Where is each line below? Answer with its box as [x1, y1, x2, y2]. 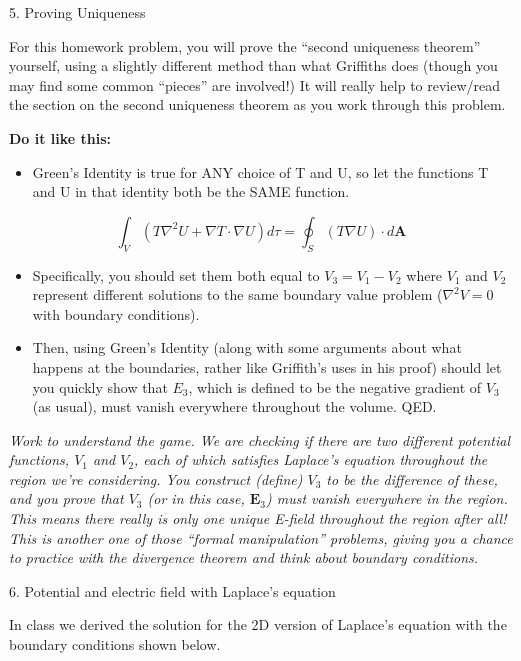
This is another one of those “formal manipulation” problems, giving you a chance [9, 527, 513, 548]
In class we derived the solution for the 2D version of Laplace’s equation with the [9, 614, 507, 635]
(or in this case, [147, 488, 245, 509]
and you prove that [9, 488, 124, 509]
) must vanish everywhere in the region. [266, 488, 508, 509]
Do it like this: [9, 127, 112, 148]
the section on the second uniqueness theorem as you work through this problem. [9, 94, 506, 115]
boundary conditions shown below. [9, 634, 221, 655]
